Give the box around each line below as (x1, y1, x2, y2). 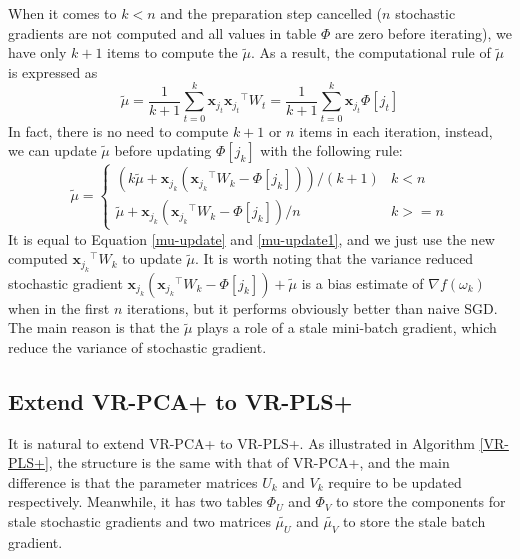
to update (122, 248, 182, 269)
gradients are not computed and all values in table (8, 22, 317, 43)
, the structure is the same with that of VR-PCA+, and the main (48, 452, 450, 473)
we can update (8, 140, 97, 161)
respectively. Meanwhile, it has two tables (8, 491, 263, 512)
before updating (114, 140, 212, 161)
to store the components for (336, 491, 506, 512)
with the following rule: (260, 140, 403, 161)
